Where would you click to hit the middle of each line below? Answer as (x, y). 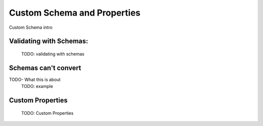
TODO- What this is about (35, 79)
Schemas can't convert (45, 68)
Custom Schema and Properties (75, 13)
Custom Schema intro (31, 27)
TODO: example (37, 86)
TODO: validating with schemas (53, 54)
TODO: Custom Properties (47, 113)
